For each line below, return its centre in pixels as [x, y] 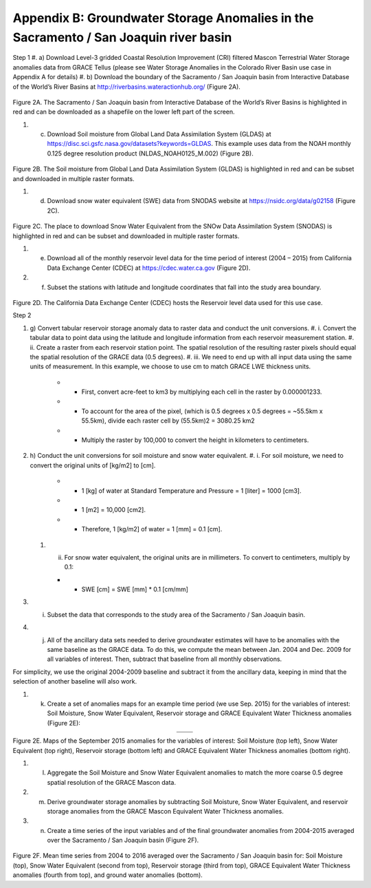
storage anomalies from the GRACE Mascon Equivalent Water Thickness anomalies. [166, 811]
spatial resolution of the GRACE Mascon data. [112, 782]
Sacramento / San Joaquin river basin [122, 37]
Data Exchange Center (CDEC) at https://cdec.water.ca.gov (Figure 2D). [149, 268]
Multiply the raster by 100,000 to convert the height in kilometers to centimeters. [195, 440]
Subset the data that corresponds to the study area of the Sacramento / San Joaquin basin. [176, 614]
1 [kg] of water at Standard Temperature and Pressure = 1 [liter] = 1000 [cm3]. [191, 490]
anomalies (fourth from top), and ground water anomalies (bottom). [108, 875]
